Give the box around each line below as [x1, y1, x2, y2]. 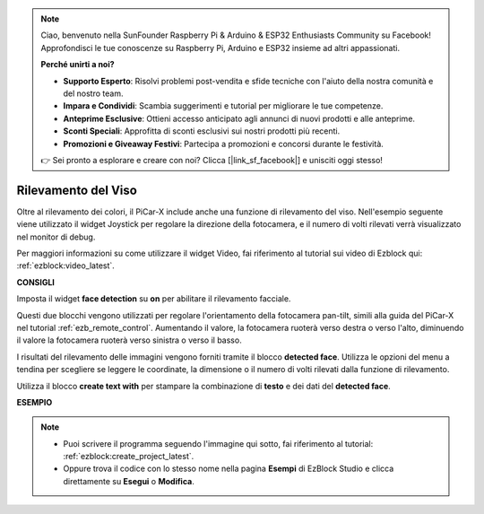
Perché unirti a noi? [40, 59, 116, 70]
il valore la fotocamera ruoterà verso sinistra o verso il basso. [16, 335, 242, 345]
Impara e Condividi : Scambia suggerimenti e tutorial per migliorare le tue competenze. [63, 100, 384, 111]
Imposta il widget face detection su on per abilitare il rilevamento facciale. [16, 293, 291, 304]
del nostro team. [63, 88, 124, 99]
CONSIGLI [16, 276, 56, 287]
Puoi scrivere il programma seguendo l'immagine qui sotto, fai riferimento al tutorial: [63, 438, 374, 449]
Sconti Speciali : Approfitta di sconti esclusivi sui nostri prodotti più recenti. [63, 126, 341, 136]
